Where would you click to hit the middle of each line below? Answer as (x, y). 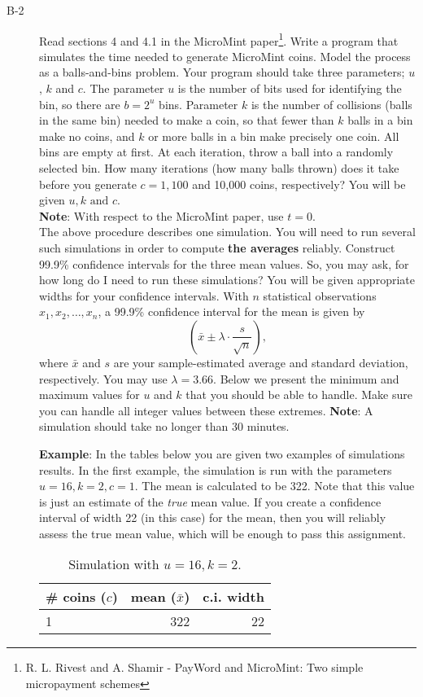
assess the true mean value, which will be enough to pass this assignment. (223, 533)
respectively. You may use (103, 378)
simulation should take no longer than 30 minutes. (164, 426)
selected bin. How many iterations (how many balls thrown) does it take (219, 168)
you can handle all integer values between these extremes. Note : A (206, 410)
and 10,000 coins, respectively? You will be (299, 184)
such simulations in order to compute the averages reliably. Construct (217, 247)
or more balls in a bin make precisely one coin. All (274, 136)
